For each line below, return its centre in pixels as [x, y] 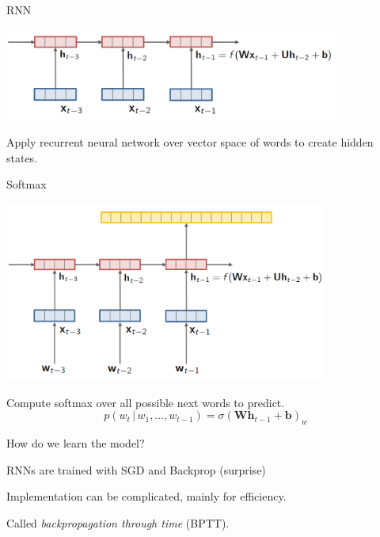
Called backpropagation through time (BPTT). [118, 522]
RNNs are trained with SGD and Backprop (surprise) [136, 469]
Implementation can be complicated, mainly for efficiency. [146, 496]
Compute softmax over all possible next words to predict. [146, 402]
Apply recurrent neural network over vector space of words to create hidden [190, 142]
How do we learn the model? [76, 443]
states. [22, 157]
